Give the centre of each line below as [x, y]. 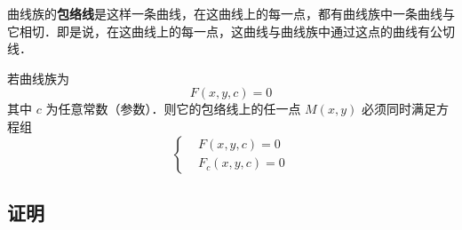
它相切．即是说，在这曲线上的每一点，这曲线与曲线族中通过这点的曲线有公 [225, 31]
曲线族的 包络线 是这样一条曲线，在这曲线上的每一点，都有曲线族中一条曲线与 [231, 13]
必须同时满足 [398, 109]
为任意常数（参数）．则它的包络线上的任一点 [173, 109]
